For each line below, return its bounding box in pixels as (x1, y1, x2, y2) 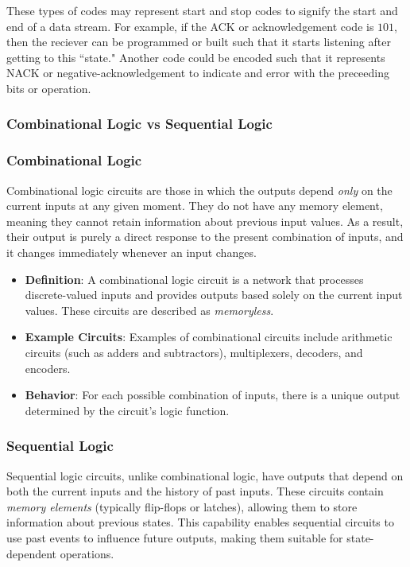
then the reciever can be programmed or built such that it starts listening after (6, 33, 391, 50)
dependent (6, 545, 57, 561)
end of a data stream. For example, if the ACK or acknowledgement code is (6, 17, 374, 34)
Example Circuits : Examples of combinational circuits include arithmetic (25, 328, 393, 345)
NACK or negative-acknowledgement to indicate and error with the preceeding (6, 64, 390, 81)
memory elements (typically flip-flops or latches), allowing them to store (6, 498, 358, 515)
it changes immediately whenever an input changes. (6, 244, 257, 260)
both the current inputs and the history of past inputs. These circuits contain (6, 483, 384, 499)
